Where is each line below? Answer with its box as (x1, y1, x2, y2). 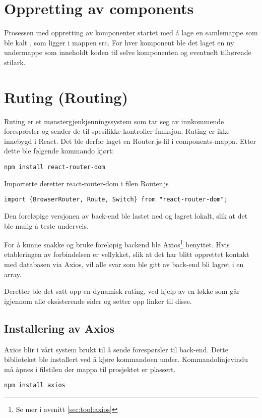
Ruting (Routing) (4, 86, 128, 107)
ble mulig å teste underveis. (4, 220, 89, 231)
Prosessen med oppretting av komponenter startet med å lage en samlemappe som (4, 27, 258, 38)
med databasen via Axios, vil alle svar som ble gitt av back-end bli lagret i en (4, 258, 244, 269)
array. (4, 269, 22, 279)
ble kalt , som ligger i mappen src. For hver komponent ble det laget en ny (4, 37, 234, 47)
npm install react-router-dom (4, 164, 105, 171)
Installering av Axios (4, 320, 115, 336)
